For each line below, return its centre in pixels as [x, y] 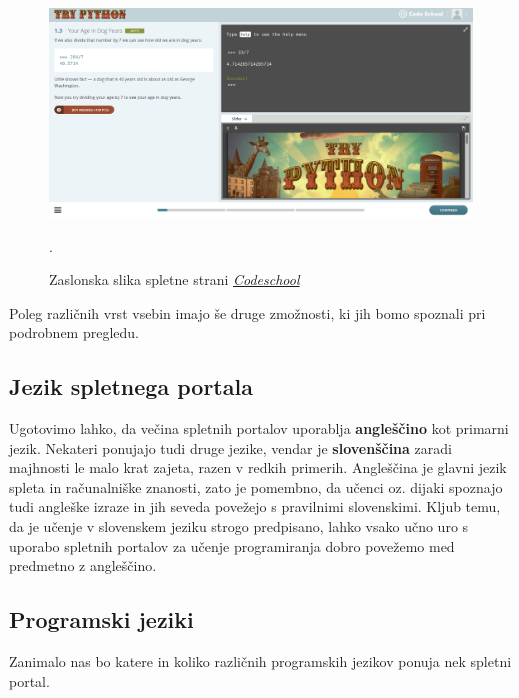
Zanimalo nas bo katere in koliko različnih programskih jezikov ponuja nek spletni [260, 661]
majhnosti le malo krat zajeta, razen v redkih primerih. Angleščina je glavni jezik [258, 467]
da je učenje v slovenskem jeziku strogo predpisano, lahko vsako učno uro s [239, 526]
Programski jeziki [101, 619]
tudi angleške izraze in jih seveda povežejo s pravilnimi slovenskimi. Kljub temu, [255, 506]
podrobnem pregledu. [74, 332]
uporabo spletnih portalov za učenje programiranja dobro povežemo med [232, 545]
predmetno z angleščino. [83, 565]
